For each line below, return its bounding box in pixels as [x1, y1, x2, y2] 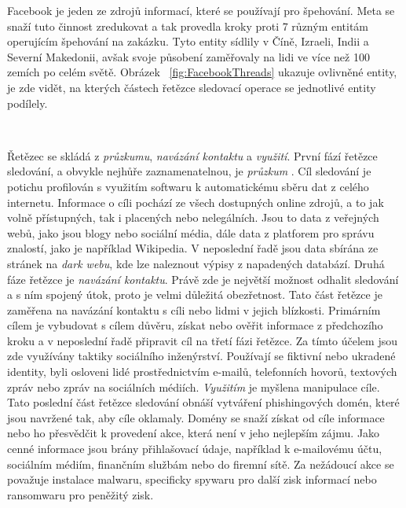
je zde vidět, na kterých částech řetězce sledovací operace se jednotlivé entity [7, 79, 376, 95]
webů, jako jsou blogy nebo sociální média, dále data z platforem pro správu [7, 224, 375, 241]
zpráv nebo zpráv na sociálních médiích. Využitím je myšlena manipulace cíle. [7, 378, 380, 395]
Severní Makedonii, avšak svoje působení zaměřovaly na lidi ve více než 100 [7, 48, 370, 64]
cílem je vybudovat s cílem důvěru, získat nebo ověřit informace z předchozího [7, 317, 383, 333]
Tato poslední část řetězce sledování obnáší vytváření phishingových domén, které [7, 394, 400, 410]
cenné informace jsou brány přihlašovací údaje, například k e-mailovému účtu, [7, 440, 382, 457]
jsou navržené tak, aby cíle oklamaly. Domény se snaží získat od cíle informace [7, 409, 385, 425]
